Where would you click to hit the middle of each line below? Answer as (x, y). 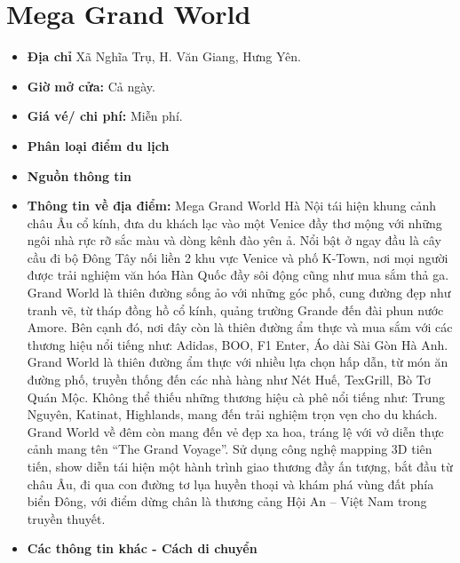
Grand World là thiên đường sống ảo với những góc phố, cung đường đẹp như (239, 293)
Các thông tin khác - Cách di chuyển (142, 548)
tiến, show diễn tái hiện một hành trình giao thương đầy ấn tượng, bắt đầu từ (240, 466)
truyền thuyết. (66, 518)
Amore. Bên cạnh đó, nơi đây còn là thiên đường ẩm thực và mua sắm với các (240, 327)
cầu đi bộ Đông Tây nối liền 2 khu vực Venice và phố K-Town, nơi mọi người (238, 257)
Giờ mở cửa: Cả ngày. (91, 86)
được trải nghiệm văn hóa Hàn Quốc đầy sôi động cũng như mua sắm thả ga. (238, 275)
